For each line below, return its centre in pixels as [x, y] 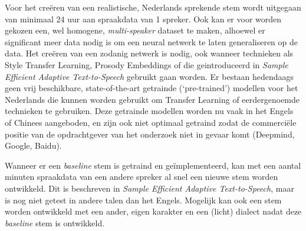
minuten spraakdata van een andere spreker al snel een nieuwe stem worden [142, 177]
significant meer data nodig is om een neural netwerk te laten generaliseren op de [151, 41]
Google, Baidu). [33, 145]
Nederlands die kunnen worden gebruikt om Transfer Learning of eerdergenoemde [152, 99]
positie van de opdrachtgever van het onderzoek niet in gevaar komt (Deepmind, [150, 134]
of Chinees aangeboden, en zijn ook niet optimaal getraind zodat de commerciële [151, 122]
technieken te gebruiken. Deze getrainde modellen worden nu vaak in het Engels [149, 111]
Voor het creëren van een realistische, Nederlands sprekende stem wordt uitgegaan [153, 7]
